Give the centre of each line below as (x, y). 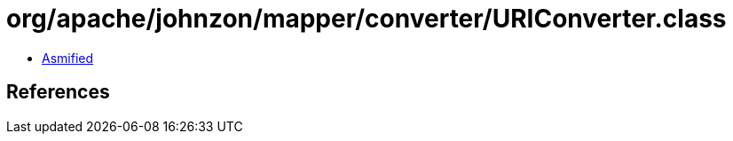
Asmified (68, 58)
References (58, 92)
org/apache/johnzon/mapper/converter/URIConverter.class (366, 19)
